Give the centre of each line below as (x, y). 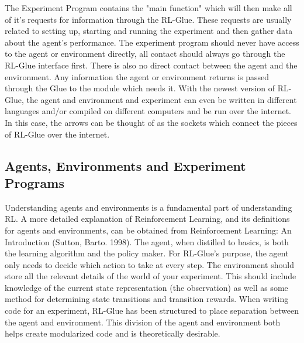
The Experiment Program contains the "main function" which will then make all (148, 8)
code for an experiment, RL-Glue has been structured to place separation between (152, 311)
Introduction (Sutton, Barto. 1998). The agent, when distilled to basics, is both (147, 241)
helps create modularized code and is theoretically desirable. (113, 333)
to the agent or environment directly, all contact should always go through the (145, 54)
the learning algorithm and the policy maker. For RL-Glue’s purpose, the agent (147, 253)
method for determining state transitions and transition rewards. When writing (147, 299)
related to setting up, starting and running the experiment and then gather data (149, 31)
